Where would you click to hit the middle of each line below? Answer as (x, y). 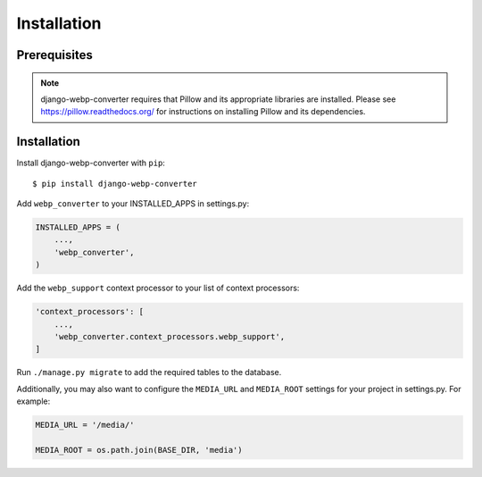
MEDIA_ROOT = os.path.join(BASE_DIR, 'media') (139, 450)
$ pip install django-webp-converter (115, 184)
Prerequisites (54, 55)
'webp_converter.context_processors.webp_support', (170, 336)
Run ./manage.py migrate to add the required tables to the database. (149, 372)
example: (33, 401)
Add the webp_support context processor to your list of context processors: (158, 288)
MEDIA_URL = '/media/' (85, 425)
